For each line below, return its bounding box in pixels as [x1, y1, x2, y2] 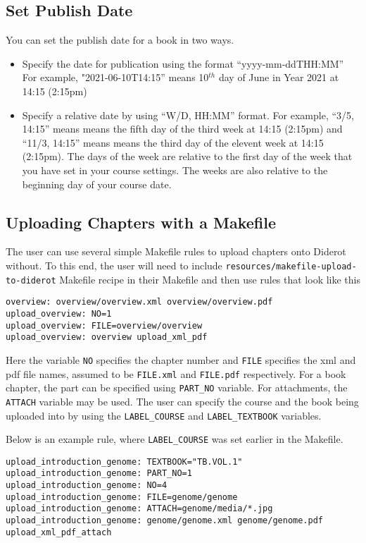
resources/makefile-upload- [225, 261, 357, 271]
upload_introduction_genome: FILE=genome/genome [6, 492, 238, 502]
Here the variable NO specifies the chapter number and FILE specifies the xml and [6, 352, 356, 367]
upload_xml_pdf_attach [6, 527, 112, 537]
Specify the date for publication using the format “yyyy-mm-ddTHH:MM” [22, 56, 344, 71]
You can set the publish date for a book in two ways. [6, 32, 234, 47]
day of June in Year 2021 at [218, 70, 339, 85]
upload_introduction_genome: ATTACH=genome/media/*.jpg [6, 504, 273, 514]
